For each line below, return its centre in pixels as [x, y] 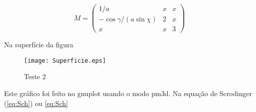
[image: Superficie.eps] [65, 60]
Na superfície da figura [39, 45]
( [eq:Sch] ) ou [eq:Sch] [36, 103]
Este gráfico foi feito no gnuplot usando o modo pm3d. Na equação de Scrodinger [128, 93]
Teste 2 [35, 76]
